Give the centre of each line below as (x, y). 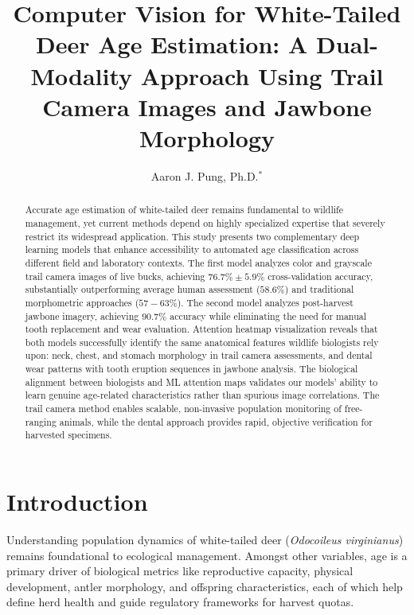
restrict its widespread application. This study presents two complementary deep (192, 236)
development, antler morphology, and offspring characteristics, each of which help (205, 586)
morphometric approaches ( (82, 302)
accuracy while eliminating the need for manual (268, 315)
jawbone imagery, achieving (82, 315)
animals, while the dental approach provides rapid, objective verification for (216, 421)
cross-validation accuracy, (320, 276)
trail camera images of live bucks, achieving (115, 276)
